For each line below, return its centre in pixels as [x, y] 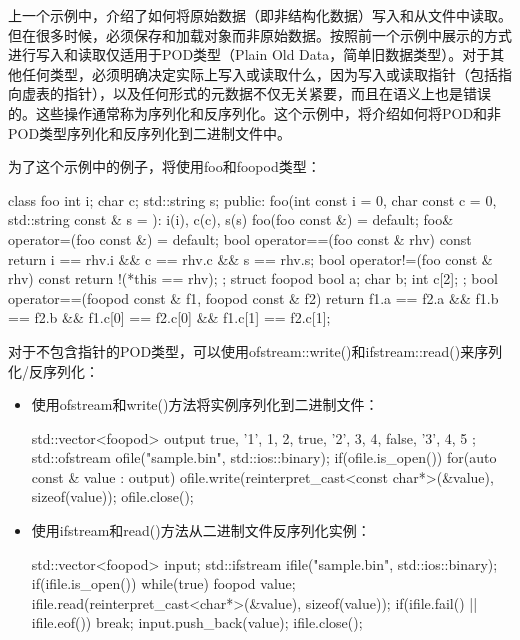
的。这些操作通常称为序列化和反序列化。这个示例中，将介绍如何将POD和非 [255, 112]
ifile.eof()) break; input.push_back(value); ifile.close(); [197, 622]
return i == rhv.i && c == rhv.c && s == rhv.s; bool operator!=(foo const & [250, 258]
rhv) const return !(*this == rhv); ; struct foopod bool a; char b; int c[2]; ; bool [253, 278]
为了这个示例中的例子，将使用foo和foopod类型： [164, 166]
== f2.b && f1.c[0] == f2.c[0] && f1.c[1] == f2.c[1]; [169, 317]
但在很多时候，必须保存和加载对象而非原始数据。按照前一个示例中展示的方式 [260, 34]
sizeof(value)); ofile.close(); [112, 496]
